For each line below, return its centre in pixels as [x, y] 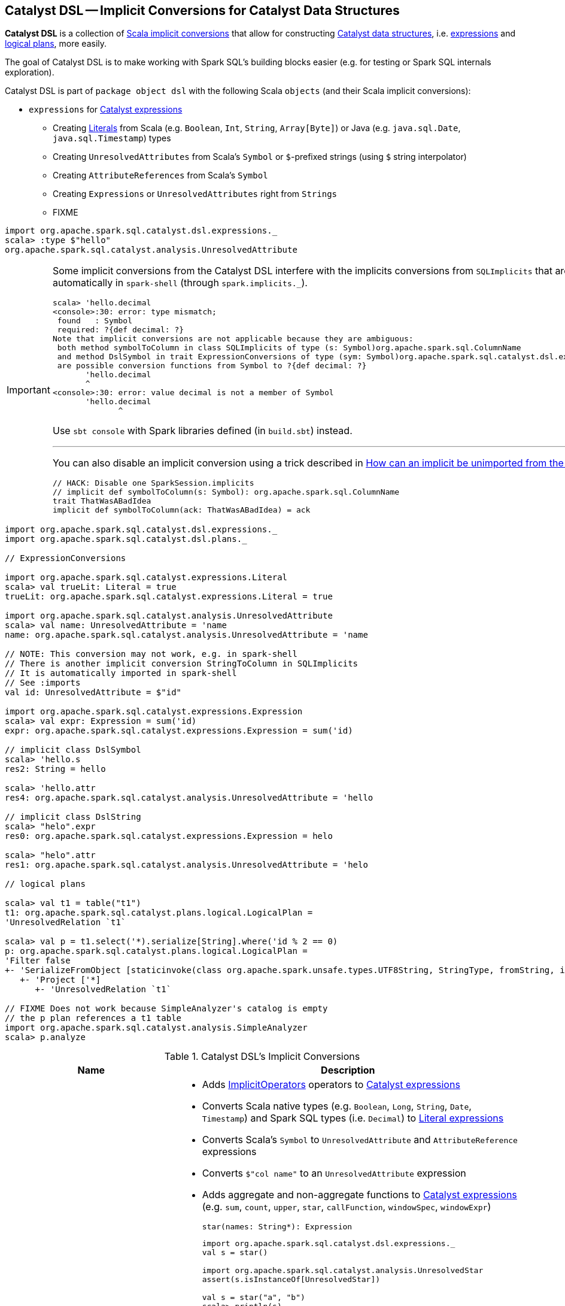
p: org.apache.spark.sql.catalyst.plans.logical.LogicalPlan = [156, 951]
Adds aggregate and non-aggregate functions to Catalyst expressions [359, 1195]
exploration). [30, 72]
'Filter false [38, 961]
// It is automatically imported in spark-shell [121, 673]
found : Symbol [95, 321]
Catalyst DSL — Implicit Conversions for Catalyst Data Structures [202, 10]
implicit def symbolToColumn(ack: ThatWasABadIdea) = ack [181, 510]
